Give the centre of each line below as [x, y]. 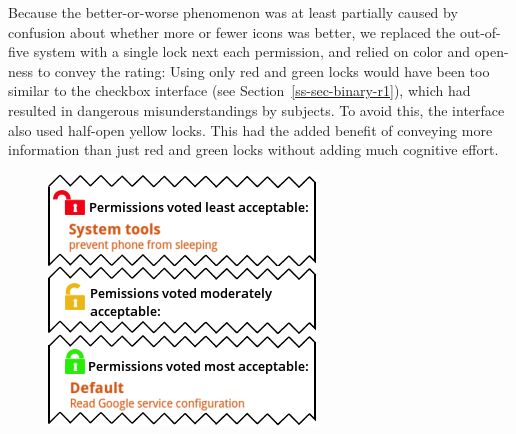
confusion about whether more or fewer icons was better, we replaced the [232, 31]
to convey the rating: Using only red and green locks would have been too [263, 70]
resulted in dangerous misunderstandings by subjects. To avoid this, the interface [256, 109]
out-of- [480, 31]
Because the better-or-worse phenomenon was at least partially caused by [233, 12]
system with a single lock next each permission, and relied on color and [252, 51]
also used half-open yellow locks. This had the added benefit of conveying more [250, 129]
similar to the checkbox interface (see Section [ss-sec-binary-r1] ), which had [239, 90]
